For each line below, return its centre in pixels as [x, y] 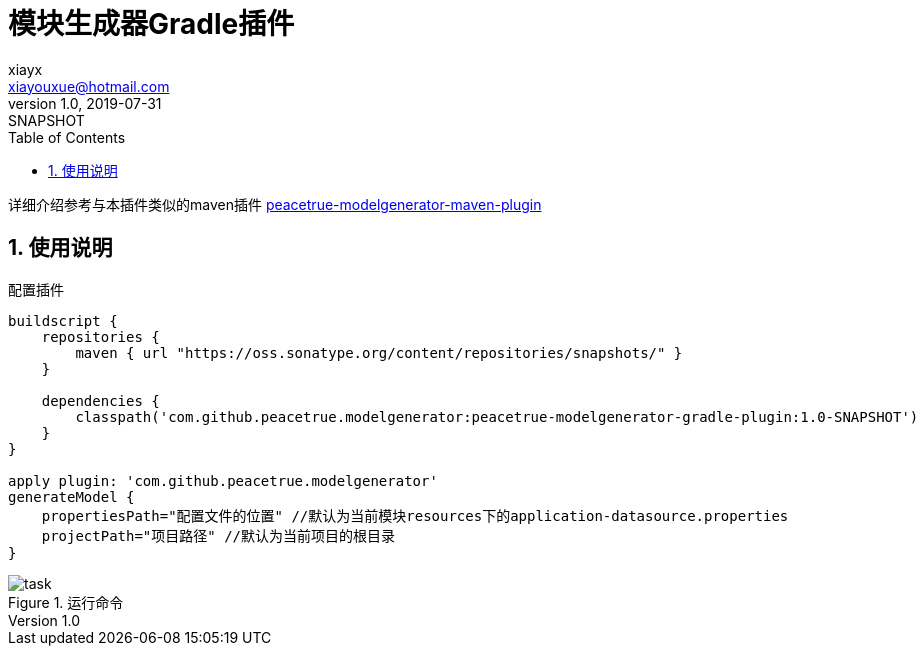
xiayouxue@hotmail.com [89, 86]
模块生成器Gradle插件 [151, 24]
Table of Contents [67, 137]
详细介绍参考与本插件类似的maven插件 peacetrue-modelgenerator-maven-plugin [275, 204]
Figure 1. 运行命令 [66, 602]
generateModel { [71, 496]
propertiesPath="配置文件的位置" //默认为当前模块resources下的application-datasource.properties [415, 515]
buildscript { [63, 320]
